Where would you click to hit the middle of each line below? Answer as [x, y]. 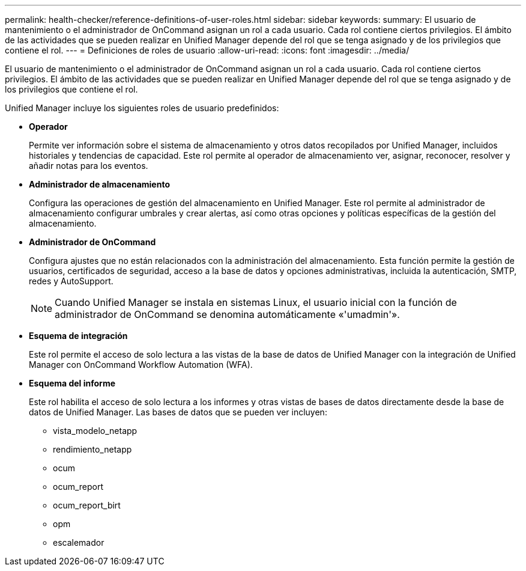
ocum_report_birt [87, 505]
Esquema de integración [78, 336]
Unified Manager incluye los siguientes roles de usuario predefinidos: [142, 108]
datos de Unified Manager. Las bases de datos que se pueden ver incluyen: [178, 412]
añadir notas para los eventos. [89, 166]
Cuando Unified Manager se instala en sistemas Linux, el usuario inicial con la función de [256, 302]
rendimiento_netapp [92, 449]
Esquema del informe [72, 383]
